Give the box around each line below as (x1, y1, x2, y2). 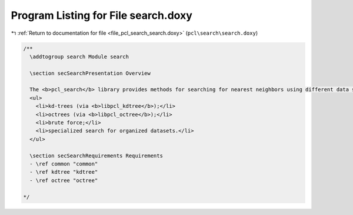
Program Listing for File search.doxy (11, 9, 192, 22)
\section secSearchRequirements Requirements (29, 152, 163, 159)
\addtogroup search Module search (29, 53, 129, 60)
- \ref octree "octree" (29, 177, 98, 184)
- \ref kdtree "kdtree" (29, 168, 98, 176)
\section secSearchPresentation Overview (29, 70, 151, 77)
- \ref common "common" (29, 161, 98, 167)
